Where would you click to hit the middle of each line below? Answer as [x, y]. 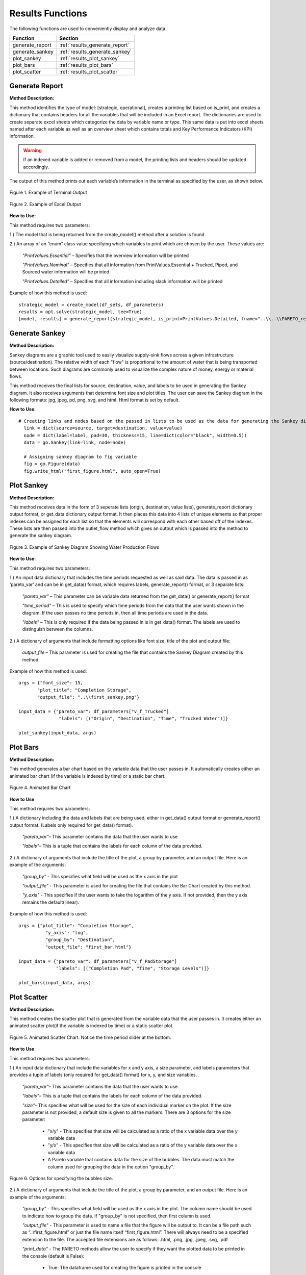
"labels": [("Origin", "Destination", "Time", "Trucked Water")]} [144, 719]
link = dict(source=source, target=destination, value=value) [103, 428]
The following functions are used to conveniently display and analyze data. [88, 29]
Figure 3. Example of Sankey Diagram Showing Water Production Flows [84, 547]
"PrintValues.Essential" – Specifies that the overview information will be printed [105, 256]
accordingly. [36, 167]
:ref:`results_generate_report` [94, 45]
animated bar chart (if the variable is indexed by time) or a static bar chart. [87, 776]
